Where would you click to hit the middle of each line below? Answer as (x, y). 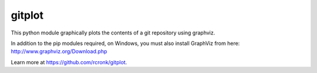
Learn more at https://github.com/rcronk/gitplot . (69, 62)
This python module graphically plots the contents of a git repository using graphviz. (113, 33)
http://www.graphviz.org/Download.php (59, 51)
